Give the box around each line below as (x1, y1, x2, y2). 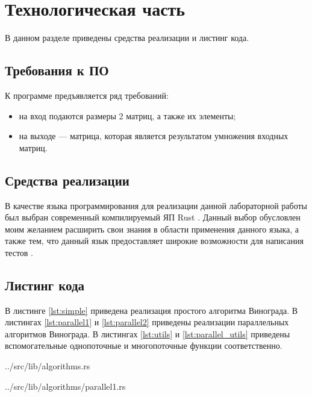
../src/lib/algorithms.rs (5, 360, 90, 372)
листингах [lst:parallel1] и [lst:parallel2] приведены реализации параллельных (5, 316, 289, 328)
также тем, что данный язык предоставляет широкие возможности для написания (5, 234, 304, 247)
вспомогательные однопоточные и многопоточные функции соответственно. (5, 339, 282, 352)
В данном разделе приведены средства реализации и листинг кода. (5, 31, 249, 44)
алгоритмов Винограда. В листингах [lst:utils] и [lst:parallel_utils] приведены (5, 327, 290, 340)
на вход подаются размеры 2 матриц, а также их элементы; (19, 109, 236, 122)
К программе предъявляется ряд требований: (5, 89, 169, 101)
